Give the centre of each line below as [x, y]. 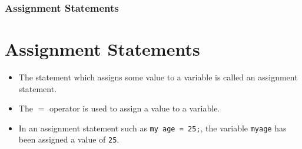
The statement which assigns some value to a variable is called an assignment [158, 77]
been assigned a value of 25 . [69, 139]
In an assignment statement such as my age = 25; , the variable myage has [152, 128]
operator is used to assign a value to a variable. [135, 108]
